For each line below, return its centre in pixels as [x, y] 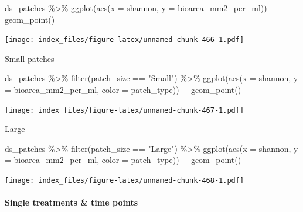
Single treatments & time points [72, 202]
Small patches [30, 58]
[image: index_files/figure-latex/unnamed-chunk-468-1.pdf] [125, 181]
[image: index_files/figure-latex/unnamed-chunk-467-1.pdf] [125, 110]
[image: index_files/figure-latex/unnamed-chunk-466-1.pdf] [125, 40]
